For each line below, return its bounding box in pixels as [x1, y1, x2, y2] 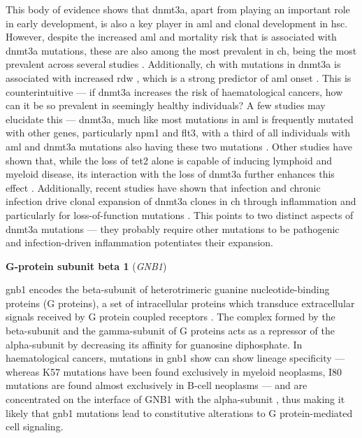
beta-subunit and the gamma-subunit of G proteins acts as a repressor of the [6, 323, 335, 338]
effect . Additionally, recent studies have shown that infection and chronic [6, 180, 321, 195]
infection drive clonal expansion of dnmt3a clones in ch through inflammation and [6, 194, 356, 209]
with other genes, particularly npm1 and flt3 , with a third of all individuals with [6, 125, 351, 140]
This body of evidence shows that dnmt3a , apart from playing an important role [6, 2, 350, 16]
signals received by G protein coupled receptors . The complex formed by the [6, 309, 335, 324]
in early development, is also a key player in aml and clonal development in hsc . [6, 15, 348, 30]
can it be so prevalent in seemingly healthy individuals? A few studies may [6, 98, 326, 113]
